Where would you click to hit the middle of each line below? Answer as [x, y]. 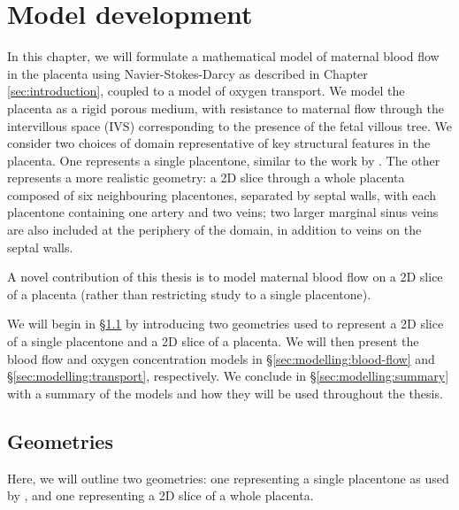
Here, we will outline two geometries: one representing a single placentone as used [228, 478]
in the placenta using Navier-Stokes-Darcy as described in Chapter [187, 73]
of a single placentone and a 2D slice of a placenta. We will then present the [213, 341]
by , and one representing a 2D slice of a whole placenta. [161, 495]
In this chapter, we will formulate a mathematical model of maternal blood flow [223, 56]
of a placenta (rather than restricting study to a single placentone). [189, 294]
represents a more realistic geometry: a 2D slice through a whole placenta [206, 178]
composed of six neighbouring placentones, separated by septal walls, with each [222, 194]
